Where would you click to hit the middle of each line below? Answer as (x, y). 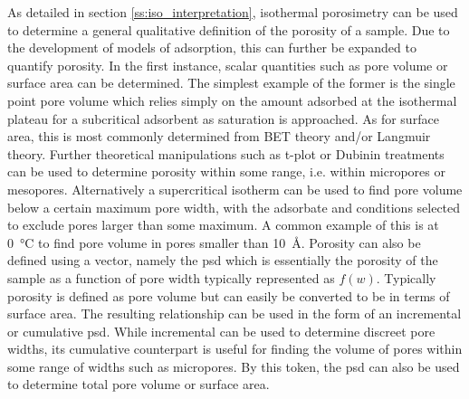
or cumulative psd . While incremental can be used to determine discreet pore (221, 331)
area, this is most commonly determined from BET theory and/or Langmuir (219, 136)
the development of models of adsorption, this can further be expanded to (212, 47)
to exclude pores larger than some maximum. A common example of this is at (223, 225)
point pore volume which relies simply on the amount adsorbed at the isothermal (232, 100)
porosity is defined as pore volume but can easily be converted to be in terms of (229, 295)
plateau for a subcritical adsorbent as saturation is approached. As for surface (223, 118)
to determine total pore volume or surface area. (139, 384)
